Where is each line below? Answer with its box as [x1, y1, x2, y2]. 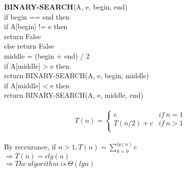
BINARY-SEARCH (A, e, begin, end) [4, 2, 128, 12]
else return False [4, 41, 54, 51]
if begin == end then [4, 11, 70, 22]
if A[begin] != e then [4, 21, 68, 32]
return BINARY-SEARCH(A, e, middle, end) [4, 90, 143, 100]
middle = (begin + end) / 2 [4, 50, 90, 61]
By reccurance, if [4, 141, 56, 152]
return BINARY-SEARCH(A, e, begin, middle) [4, 70, 149, 81]
